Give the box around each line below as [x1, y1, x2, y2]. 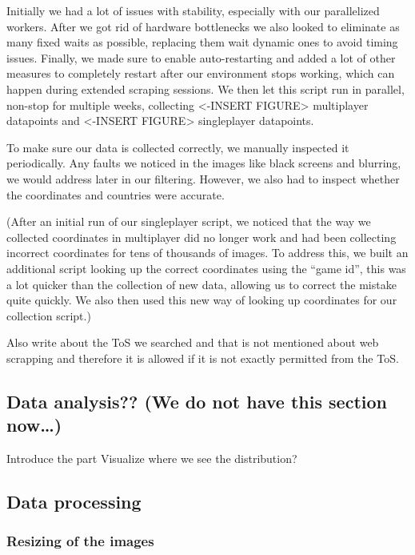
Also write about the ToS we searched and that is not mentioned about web [6, 334, 379, 351]
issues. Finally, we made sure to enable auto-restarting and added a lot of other [6, 49, 396, 66]
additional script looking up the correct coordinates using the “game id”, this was [6, 259, 406, 276]
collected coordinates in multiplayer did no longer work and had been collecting [6, 228, 397, 245]
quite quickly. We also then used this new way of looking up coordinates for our [6, 292, 397, 308]
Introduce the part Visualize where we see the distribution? [6, 450, 297, 467]
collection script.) [6, 307, 91, 324]
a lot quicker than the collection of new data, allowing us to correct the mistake [6, 275, 397, 292]
